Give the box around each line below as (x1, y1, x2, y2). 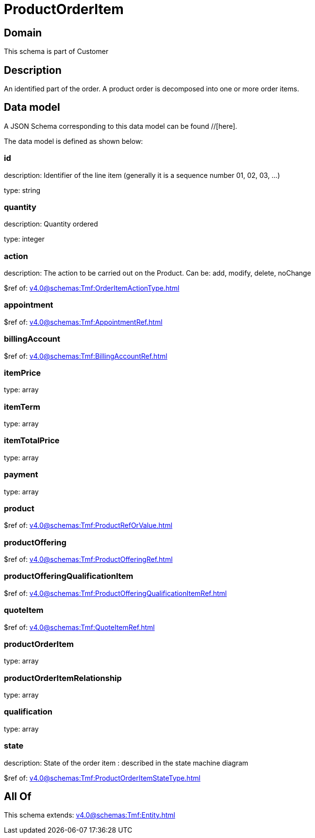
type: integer (4, 235, 45, 244)
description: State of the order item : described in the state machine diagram (4, 758, 249, 767)
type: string (4, 186, 41, 194)
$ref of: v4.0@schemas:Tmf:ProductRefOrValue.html (4, 521, 173, 530)
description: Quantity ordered (4, 220, 98, 228)
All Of (4, 790, 32, 803)
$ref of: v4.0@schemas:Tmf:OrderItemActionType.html (4, 284, 180, 293)
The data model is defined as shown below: (4, 137, 143, 145)
